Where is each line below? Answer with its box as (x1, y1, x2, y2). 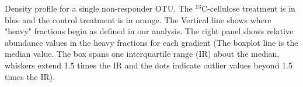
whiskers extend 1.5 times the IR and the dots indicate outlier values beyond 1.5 (5, 59, 292, 71)
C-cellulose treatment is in (201, 2, 295, 14)
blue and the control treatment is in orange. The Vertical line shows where (5, 13, 271, 26)
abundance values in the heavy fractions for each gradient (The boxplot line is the (5, 36, 298, 48)
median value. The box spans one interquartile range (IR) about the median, (5, 48, 280, 60)
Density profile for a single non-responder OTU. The (5, 2, 193, 14)
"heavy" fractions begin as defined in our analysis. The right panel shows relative (5, 25, 294, 37)
